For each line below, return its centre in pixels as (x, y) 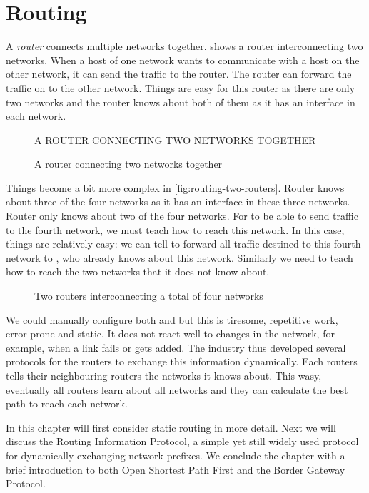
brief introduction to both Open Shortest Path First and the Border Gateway (176, 469)
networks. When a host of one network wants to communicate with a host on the (183, 60)
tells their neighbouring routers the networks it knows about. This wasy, (164, 375)
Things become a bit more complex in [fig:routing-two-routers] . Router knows (175, 187)
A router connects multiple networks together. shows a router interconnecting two (184, 46)
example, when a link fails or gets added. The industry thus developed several (176, 347)
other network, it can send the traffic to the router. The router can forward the (179, 74)
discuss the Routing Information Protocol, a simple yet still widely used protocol (182, 441)
